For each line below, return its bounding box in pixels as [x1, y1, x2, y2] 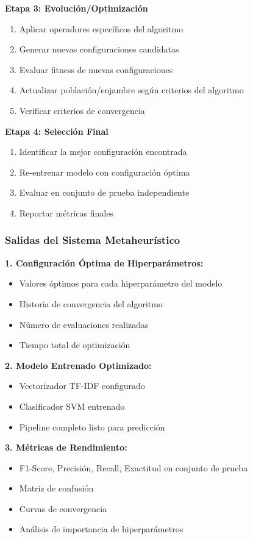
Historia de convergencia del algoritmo [19, 297, 163, 310]
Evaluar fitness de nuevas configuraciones [19, 63, 173, 76]
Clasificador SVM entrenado [19, 399, 125, 412]
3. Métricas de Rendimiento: [5, 441, 127, 454]
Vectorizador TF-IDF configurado [19, 379, 145, 392]
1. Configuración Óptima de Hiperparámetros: [5, 256, 204, 269]
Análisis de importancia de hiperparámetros [19, 523, 184, 535]
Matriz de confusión [19, 482, 94, 494]
